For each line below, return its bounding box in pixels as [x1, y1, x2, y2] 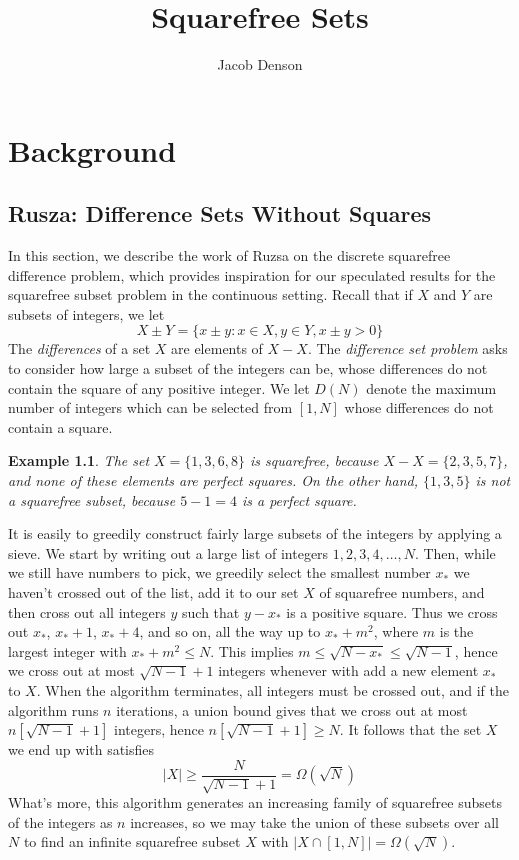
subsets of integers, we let [8, 303, 165, 324]
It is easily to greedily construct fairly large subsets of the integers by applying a [8, 523, 502, 544]
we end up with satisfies [8, 739, 155, 760]
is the [439, 621, 474, 642]
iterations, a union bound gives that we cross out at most [116, 699, 468, 720]
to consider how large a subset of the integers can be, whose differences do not [8, 358, 488, 379]
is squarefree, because [250, 450, 379, 471]
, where [373, 621, 419, 642]
